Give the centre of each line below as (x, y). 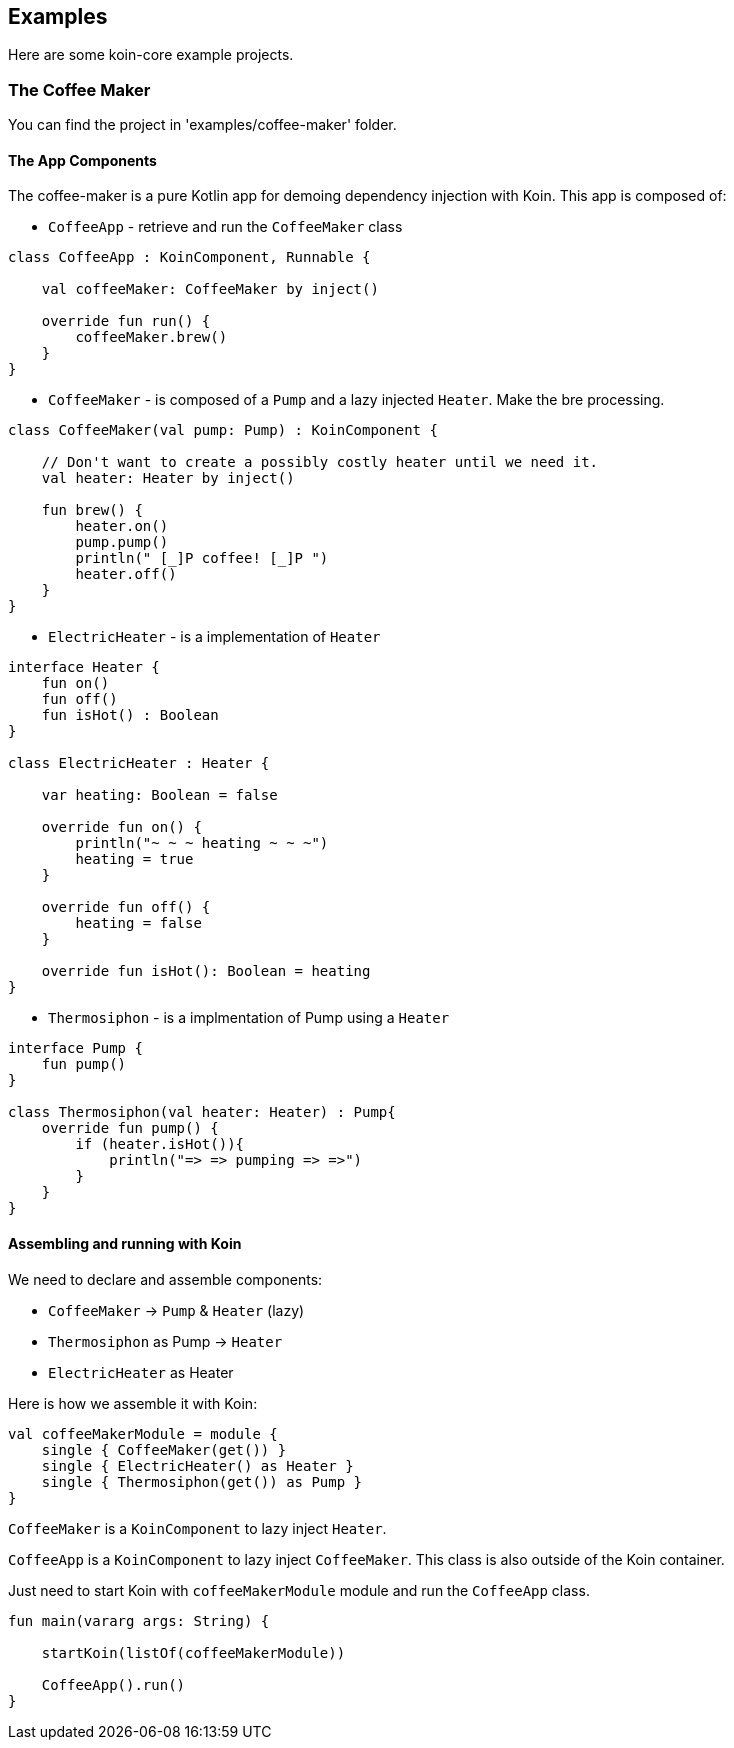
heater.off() (126, 574)
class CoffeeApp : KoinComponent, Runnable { (189, 257)
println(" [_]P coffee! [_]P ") (202, 558)
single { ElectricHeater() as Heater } (197, 1465)
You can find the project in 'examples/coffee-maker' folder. (202, 125)
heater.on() (122, 526)
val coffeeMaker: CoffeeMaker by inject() (210, 289)
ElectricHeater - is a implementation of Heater (214, 637)
